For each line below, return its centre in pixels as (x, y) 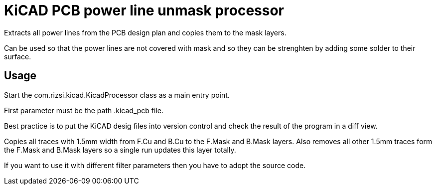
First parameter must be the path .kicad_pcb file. (84, 110)
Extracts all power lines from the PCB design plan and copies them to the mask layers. (145, 32)
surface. (18, 56)
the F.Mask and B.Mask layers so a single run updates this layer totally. (120, 150)
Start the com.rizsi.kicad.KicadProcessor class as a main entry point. (117, 95)
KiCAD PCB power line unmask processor (144, 10)
